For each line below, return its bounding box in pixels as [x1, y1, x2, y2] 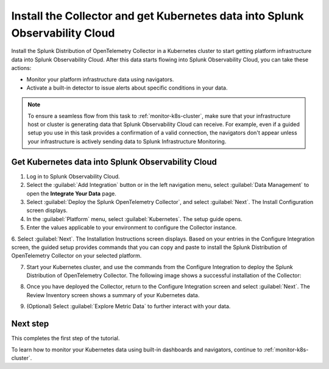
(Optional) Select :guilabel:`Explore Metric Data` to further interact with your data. [26, 303, 231, 310]
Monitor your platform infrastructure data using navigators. [26, 76, 174, 83]
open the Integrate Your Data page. [26, 189, 117, 197]
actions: [11, 65, 32, 72]
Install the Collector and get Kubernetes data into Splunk [11, 9, 304, 23]
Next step [11, 318, 49, 329]
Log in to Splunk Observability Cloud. [26, 172, 120, 180]
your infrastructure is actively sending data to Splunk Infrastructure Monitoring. [27, 138, 227, 145]
